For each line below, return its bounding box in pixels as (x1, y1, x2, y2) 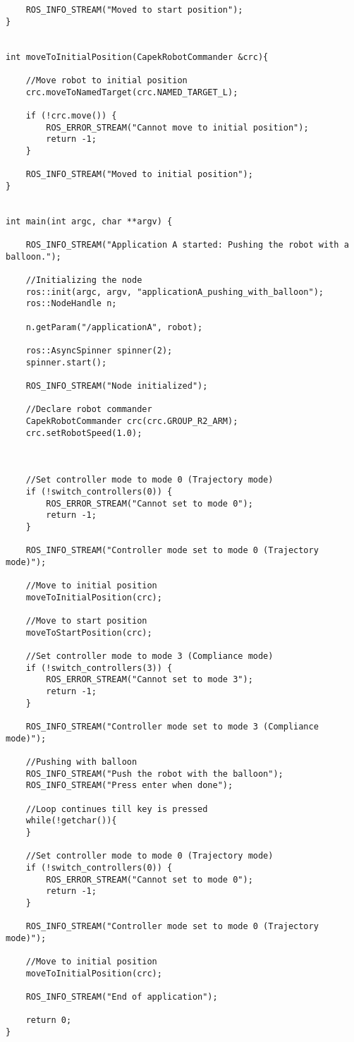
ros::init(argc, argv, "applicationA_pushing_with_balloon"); (25, 286, 324, 297)
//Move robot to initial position (25, 75, 188, 85)
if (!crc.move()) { (25, 110, 117, 121)
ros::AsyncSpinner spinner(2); (25, 346, 173, 356)
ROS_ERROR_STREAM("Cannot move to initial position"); (46, 122, 309, 133)
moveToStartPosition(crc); (25, 627, 152, 638)
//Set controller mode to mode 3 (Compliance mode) (25, 651, 274, 662)
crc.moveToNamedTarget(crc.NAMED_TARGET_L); (25, 87, 238, 97)
